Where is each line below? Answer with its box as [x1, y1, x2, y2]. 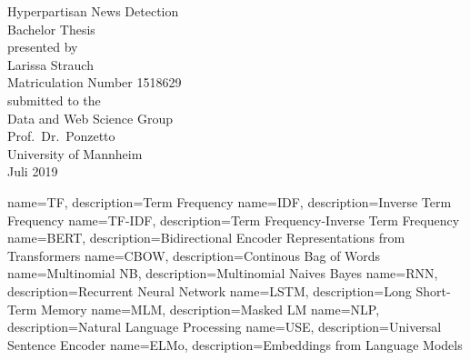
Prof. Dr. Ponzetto [7, 126, 115, 145]
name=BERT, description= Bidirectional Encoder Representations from [7, 228, 405, 247]
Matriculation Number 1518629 [7, 73, 182, 92]
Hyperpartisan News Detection [7, 2, 179, 20]
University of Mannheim [7, 144, 143, 163]
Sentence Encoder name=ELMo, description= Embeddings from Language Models [7, 335, 463, 354]
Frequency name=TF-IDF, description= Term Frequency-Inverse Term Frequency [7, 210, 460, 229]
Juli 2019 [7, 162, 58, 181]
